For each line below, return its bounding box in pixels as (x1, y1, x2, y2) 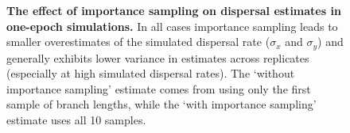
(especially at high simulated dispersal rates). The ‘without (6, 65, 295, 82)
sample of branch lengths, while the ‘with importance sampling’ (6, 96, 317, 112)
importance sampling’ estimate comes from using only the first (6, 80, 311, 97)
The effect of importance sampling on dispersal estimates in (6, 2, 341, 18)
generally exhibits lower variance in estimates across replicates (6, 49, 309, 66)
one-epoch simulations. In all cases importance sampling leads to (6, 17, 338, 34)
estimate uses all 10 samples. (6, 112, 146, 128)
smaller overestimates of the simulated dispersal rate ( (6, 33, 270, 50)
